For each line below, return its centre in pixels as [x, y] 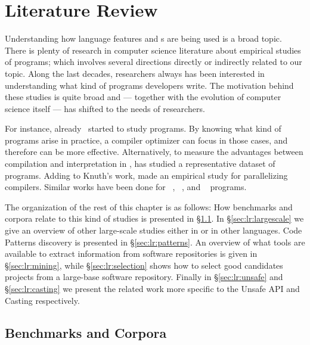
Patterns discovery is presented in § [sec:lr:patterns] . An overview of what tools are [155, 242]
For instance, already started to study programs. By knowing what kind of [143, 128]
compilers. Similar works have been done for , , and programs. [126, 187]
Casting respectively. [42, 300]
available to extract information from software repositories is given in [131, 254]
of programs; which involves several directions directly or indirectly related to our [154, 62]
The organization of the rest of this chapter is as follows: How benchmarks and [149, 206]
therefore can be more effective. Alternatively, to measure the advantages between [154, 152]
